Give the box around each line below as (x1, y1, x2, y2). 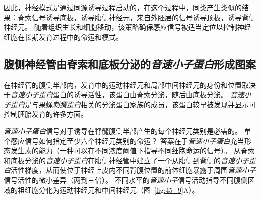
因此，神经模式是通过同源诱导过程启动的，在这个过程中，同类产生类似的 (4, 2, 242, 12)
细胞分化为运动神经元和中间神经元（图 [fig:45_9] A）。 (24, 184, 199, 195)
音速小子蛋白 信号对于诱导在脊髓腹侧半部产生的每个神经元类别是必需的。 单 (4, 125, 251, 136)
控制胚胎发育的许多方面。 (4, 109, 88, 119)
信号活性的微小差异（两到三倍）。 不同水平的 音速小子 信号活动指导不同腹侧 (4, 174, 248, 185)
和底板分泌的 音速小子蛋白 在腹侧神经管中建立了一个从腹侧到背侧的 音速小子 (4, 155, 249, 165)
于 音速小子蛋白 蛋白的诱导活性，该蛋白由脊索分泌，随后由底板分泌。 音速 (4, 89, 244, 100)
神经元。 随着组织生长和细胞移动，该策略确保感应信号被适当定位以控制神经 (4, 22, 251, 32)
